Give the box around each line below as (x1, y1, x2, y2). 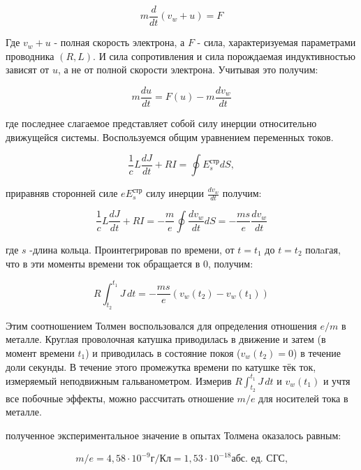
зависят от (6, 62, 50, 77)
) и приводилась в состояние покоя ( (85, 346, 241, 360)
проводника (6, 48, 54, 63)
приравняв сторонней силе (6, 186, 118, 200)
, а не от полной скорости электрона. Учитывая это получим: (57, 62, 318, 77)
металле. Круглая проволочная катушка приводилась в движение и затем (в (6, 332, 326, 346)
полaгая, (305, 242, 341, 256)
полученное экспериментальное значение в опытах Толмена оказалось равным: (6, 428, 341, 443)
